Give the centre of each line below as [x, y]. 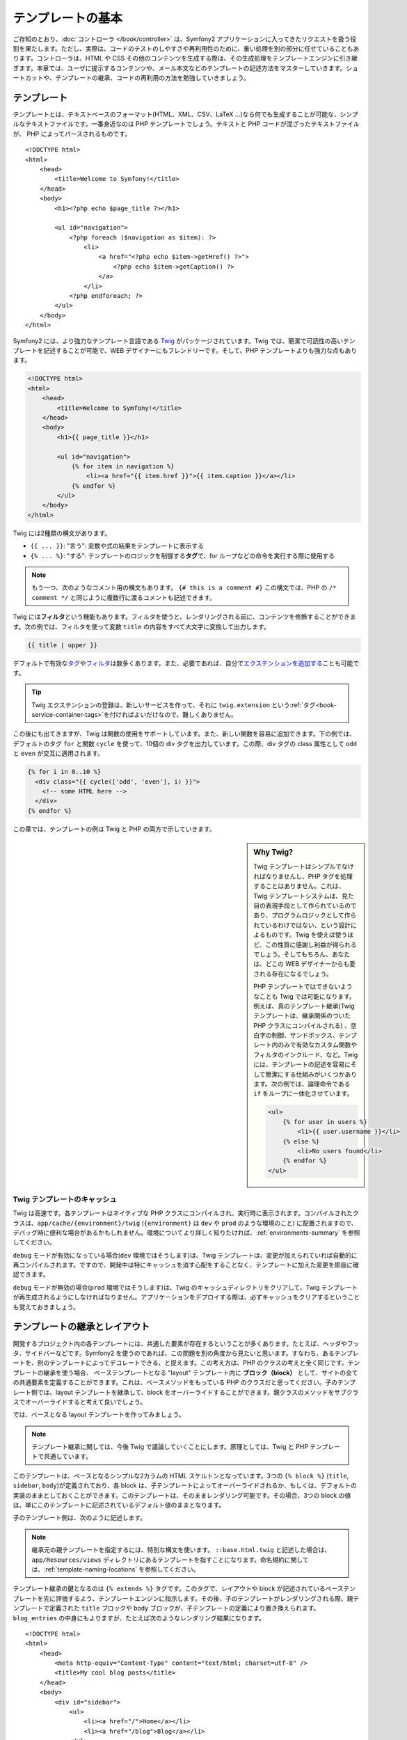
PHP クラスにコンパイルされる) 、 [302, 1025]
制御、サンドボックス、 [305, 1035]
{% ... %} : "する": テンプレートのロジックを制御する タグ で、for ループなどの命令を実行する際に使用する [183, 555]
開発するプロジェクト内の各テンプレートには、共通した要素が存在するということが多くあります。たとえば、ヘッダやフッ [186, 1343]
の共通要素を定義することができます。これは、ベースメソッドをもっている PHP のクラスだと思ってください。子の [175, 1382]
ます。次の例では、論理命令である [302, 1084]
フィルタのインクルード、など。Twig [306, 1054]
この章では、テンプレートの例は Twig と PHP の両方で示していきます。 [114, 829]
